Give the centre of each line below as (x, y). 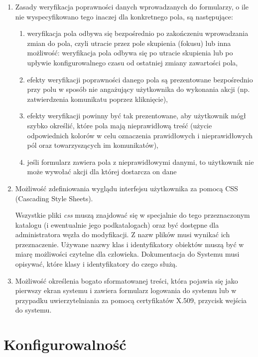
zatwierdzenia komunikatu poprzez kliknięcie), (98, 99)
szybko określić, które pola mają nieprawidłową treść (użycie (120, 125)
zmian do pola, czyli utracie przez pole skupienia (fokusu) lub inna (129, 43)
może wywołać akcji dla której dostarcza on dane (102, 172)
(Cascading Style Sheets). (54, 198)
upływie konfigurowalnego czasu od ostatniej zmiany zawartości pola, (132, 62)
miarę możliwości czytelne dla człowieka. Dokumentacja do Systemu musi (127, 254)
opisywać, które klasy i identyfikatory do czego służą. (96, 264)
